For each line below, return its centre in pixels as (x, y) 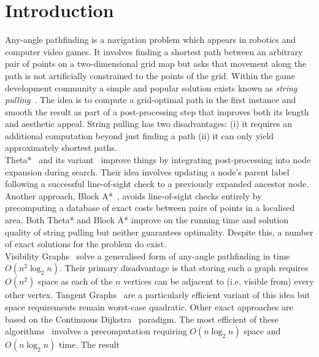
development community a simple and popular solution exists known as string (151, 87)
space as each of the (75, 281)
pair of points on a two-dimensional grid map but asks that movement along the (156, 63)
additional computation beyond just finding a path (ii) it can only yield (140, 135)
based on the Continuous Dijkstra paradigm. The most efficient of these (142, 319)
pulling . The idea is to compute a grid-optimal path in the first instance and (151, 100)
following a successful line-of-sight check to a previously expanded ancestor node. (157, 184)
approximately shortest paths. (61, 148)
